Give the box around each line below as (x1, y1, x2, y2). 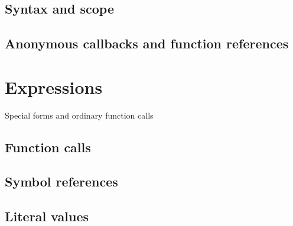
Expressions (5, 74, 103, 99)
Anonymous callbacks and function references (5, 34, 289, 53)
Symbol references (5, 172, 118, 191)
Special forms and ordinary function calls (5, 109, 154, 121)
